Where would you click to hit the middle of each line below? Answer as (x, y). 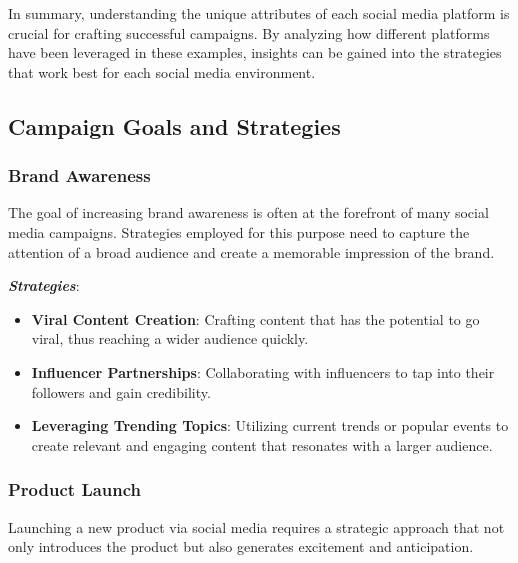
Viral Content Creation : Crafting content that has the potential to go (255, 318)
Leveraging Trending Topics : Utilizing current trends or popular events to (270, 425)
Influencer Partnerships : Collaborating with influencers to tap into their (263, 371)
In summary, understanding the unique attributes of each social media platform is (259, 13)
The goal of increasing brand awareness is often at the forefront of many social (248, 212)
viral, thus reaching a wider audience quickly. (170, 338)
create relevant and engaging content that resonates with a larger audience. (262, 444)
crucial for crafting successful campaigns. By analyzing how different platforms (249, 32)
